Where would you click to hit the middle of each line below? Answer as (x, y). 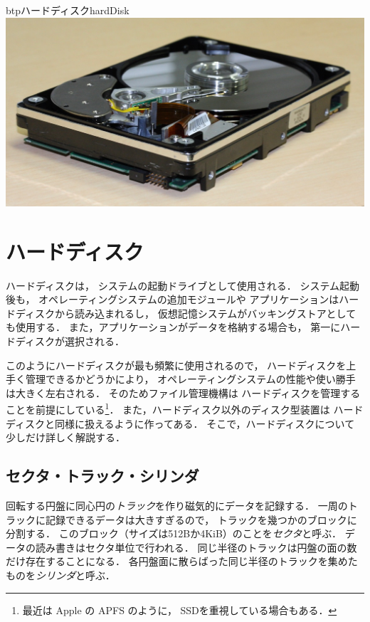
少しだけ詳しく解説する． (65, 437)
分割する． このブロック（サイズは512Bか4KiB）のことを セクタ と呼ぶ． (174, 533)
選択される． (95, 341)
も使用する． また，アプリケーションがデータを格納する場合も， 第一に (173, 327)
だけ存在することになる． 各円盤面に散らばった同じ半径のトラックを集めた (182, 561)
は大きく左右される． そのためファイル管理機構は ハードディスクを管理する (183, 392)
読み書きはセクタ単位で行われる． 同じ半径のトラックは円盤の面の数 (196, 547)
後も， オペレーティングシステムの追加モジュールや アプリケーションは (173, 299)
